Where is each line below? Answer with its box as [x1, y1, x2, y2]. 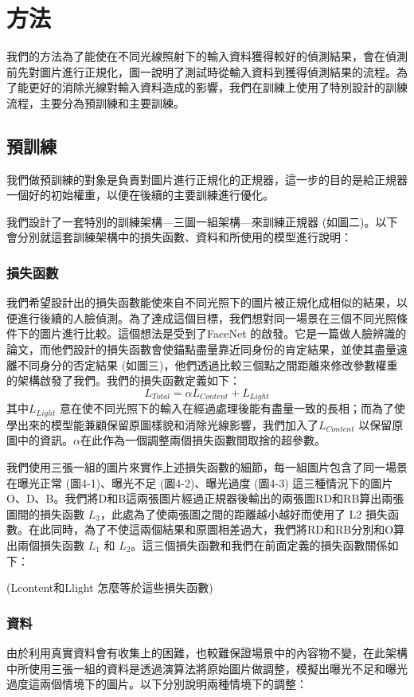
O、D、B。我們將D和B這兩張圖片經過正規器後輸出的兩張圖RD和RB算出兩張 [6, 490, 404, 507]
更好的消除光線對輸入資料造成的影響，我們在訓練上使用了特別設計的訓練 [28, 79, 408, 96]
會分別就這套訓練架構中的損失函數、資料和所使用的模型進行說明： [6, 229, 352, 245]
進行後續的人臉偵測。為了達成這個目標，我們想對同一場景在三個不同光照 [17, 309, 396, 326]
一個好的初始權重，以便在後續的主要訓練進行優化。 [6, 186, 274, 203]
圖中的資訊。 [6, 432, 73, 448]
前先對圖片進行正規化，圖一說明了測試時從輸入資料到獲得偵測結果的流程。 [6, 63, 396, 80]
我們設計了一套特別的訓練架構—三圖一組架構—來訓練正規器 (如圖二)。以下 [6, 213, 398, 229]
